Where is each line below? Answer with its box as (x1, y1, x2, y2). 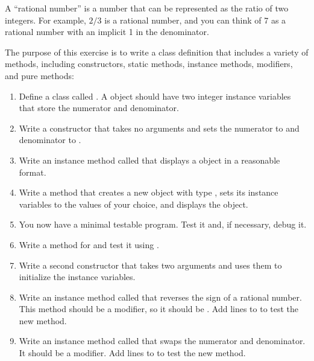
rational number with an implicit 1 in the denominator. (5, 25, 209, 38)
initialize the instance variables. (19, 270, 136, 283)
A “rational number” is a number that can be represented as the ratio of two (5, 2, 289, 14)
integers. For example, (5, 13, 86, 26)
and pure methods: (5, 69, 74, 81)
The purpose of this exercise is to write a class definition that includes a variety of (5, 45, 309, 58)
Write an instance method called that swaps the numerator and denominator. (19, 334, 306, 347)
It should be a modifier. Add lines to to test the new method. (19, 347, 246, 359)
